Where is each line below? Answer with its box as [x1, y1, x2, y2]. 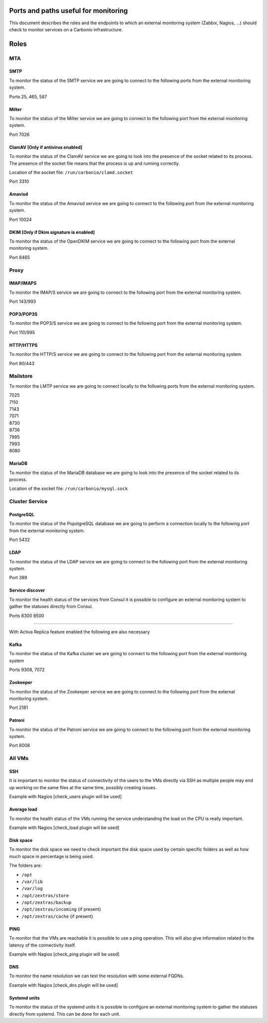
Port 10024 [9, 216, 32, 222]
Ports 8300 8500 [9, 613, 45, 618]
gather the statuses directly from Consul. [9, 604, 93, 610]
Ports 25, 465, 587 [9, 93, 47, 99]
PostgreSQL [9, 512, 35, 518]
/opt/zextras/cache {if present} [21, 913, 94, 919]
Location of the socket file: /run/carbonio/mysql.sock [9, 485, 128, 491]
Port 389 [9, 575, 27, 581]
